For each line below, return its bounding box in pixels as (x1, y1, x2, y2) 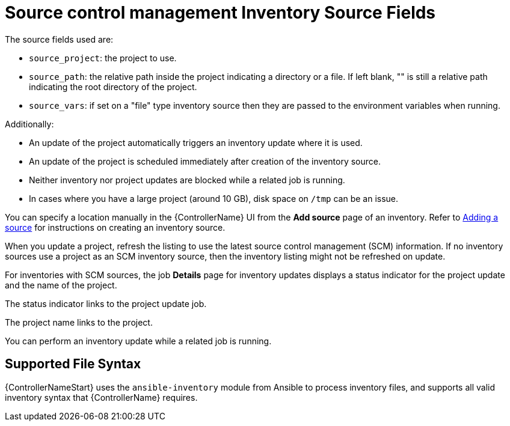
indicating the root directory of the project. (29, 81, 197, 92)
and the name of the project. (5, 279, 117, 290)
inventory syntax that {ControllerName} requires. (5, 392, 198, 403)
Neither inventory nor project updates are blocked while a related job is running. (29, 174, 345, 185)
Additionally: (5, 118, 54, 129)
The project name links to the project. (5, 317, 153, 327)
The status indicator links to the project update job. (5, 298, 207, 309)
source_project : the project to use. (29, 52, 177, 63)
